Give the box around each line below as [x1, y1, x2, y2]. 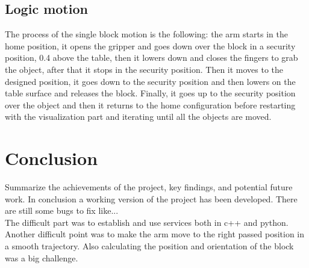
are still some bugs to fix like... [5, 204, 119, 217]
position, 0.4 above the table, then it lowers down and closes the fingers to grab [5, 51, 298, 64]
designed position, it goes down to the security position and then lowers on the [5, 75, 296, 87]
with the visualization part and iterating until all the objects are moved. [5, 110, 272, 123]
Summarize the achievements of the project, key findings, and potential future [5, 181, 293, 193]
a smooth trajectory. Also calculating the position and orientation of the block [5, 240, 294, 252]
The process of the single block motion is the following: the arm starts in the [5, 28, 288, 40]
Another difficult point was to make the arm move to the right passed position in [5, 228, 305, 240]
